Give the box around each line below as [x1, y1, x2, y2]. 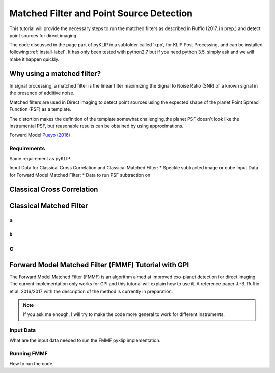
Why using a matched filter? [9, 69, 101, 78]
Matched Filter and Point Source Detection [9, 8, 193, 19]
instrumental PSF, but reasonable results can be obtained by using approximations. [9, 123, 184, 129]
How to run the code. [9, 360, 54, 366]
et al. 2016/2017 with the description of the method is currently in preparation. [9, 288, 173, 294]
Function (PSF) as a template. [9, 106, 71, 112]
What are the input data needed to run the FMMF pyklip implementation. [9, 337, 161, 343]
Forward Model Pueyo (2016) [9, 132, 71, 138]
